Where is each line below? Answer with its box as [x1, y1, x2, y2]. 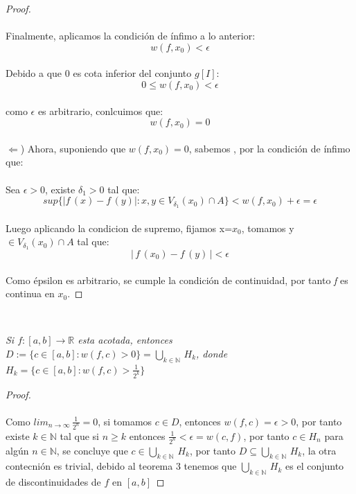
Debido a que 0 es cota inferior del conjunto [6, 66, 192, 80]
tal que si [60, 428, 99, 443]
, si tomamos [98, 414, 152, 428]
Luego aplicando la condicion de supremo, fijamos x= [6, 220, 233, 235]
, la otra [302, 443, 337, 457]
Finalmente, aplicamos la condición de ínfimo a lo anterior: [6, 28, 256, 43]
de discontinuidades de [6, 475, 101, 489]
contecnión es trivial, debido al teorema [6, 459, 173, 473]
